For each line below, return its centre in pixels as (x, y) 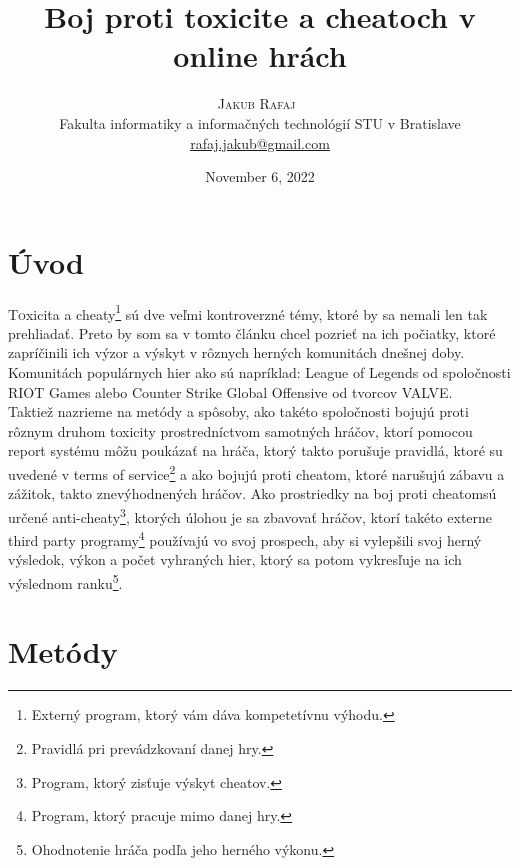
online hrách (260, 55)
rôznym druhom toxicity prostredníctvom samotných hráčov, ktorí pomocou (240, 430)
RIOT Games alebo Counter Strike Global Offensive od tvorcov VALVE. (230, 391)
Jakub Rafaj (256, 103)
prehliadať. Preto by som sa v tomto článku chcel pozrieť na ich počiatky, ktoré (252, 332)
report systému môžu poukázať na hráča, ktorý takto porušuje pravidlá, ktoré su (255, 450)
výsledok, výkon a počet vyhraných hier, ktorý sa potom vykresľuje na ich (235, 559)
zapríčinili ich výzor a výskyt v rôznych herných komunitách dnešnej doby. (236, 352)
